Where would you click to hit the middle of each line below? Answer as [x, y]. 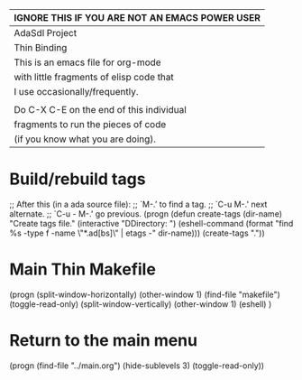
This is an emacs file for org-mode [87, 62]
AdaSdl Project [46, 33]
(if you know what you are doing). [85, 139]
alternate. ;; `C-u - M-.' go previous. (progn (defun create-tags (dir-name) [146, 213]
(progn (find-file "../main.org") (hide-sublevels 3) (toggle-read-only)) [137, 366]
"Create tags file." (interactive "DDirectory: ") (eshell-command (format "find [151, 223]
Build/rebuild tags [78, 179]
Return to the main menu [104, 341]
